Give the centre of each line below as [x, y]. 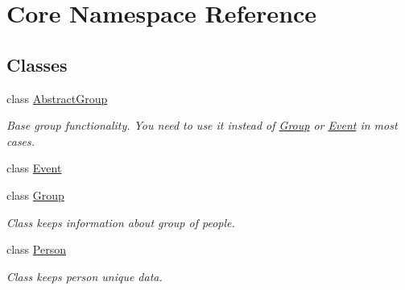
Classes [37, 64]
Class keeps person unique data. [85, 276]
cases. [21, 141]
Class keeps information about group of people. [121, 222]
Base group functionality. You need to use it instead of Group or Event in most [202, 125]
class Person [36, 249]
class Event [34, 168]
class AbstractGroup [57, 98]
